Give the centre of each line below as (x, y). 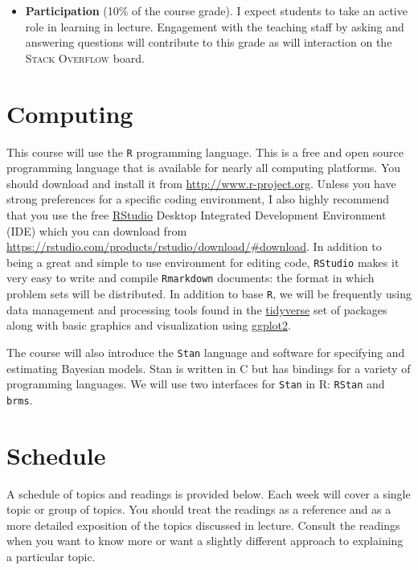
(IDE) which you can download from (97, 230)
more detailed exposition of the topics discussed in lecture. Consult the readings (203, 525)
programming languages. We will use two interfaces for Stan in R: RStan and (196, 384)
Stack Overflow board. (85, 57)
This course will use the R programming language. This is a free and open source (205, 152)
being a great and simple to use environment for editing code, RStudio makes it (203, 262)
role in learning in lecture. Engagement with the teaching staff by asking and (215, 26)
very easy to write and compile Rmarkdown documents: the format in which (191, 278)
